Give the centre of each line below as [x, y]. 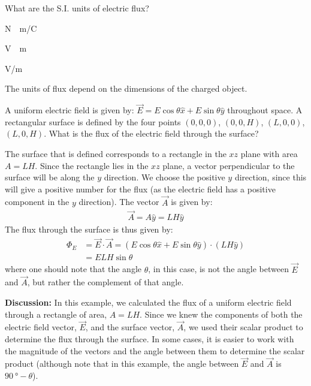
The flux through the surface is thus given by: [89, 229]
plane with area [269, 153]
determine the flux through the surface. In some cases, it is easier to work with [150, 338]
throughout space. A [265, 110]
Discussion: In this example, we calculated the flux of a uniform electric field [148, 302]
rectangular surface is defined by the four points [93, 121]
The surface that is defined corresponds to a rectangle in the [116, 153]
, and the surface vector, [130, 327]
